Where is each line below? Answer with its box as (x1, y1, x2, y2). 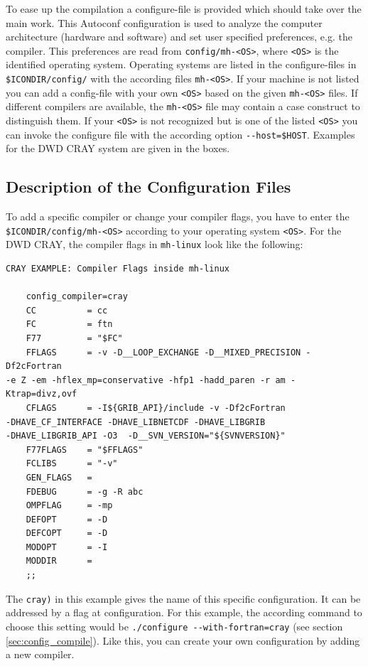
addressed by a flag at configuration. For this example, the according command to (6, 605, 362, 620)
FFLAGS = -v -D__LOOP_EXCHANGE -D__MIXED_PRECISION (26, 347, 301, 358)
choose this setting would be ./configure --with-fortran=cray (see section (6, 618, 343, 633)
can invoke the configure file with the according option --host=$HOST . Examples (6, 127, 355, 141)
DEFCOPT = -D (26, 528, 108, 539)
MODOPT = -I (26, 542, 108, 552)
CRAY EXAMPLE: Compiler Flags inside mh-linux (6, 264, 229, 274)
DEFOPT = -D (26, 514, 108, 525)
